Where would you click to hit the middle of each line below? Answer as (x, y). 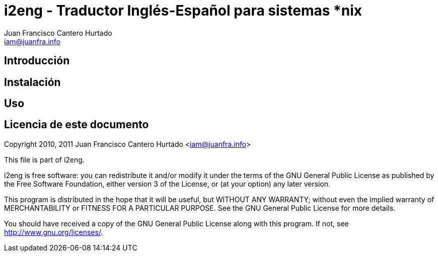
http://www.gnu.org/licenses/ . (54, 232)
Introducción (37, 61)
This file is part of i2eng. (44, 159)
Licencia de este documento (77, 125)
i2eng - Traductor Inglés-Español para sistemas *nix (183, 11)
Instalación (32, 82)
